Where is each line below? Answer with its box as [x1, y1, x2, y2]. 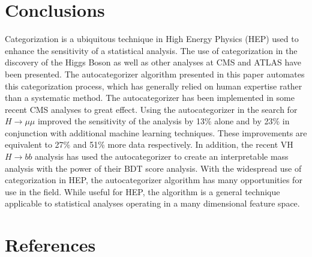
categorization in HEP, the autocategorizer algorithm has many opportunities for [5, 174, 302, 186]
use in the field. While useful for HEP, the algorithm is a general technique [5, 185, 280, 198]
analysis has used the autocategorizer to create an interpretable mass [35, 150, 289, 163]
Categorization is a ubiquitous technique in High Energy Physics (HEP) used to [5, 32, 299, 45]
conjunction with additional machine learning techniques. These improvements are [5, 126, 307, 139]
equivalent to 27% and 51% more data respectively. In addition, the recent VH [5, 138, 293, 151]
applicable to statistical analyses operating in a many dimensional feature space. [5, 197, 300, 210]
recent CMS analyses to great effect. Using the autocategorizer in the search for [5, 103, 298, 115]
